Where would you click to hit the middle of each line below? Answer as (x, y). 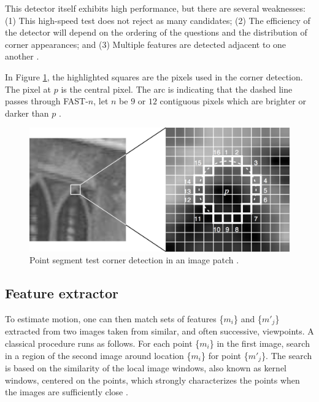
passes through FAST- (47, 101)
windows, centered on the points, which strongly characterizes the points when (152, 380)
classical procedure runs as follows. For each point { (102, 343)
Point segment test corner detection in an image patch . (134, 260)
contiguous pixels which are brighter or (233, 101)
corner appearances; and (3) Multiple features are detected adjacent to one (146, 44)
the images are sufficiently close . (67, 392)
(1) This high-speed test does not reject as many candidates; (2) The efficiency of (158, 20)
